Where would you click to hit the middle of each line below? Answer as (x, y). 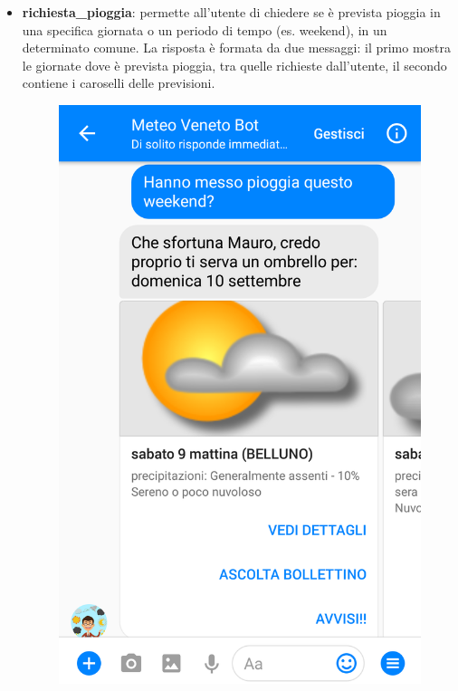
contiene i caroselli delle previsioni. (119, 83)
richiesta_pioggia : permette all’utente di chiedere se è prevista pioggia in (231, 12)
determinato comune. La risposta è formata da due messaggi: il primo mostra (237, 48)
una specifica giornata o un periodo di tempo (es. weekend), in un (205, 29)
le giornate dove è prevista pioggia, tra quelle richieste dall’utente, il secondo (234, 65)
